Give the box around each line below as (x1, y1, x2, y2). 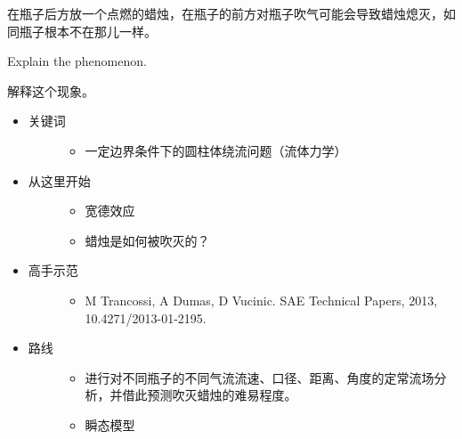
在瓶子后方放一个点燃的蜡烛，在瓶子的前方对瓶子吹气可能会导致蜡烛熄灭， (7, 4, 443, 22)
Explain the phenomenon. (7, 52, 147, 70)
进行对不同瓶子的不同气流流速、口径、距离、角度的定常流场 (85, 368, 434, 386)
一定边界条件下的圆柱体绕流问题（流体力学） (85, 141, 347, 159)
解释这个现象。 (7, 81, 94, 100)
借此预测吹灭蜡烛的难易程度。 (122, 386, 297, 404)
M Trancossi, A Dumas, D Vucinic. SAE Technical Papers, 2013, (85, 290, 438, 309)
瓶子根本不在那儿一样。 (19, 21, 157, 40)
